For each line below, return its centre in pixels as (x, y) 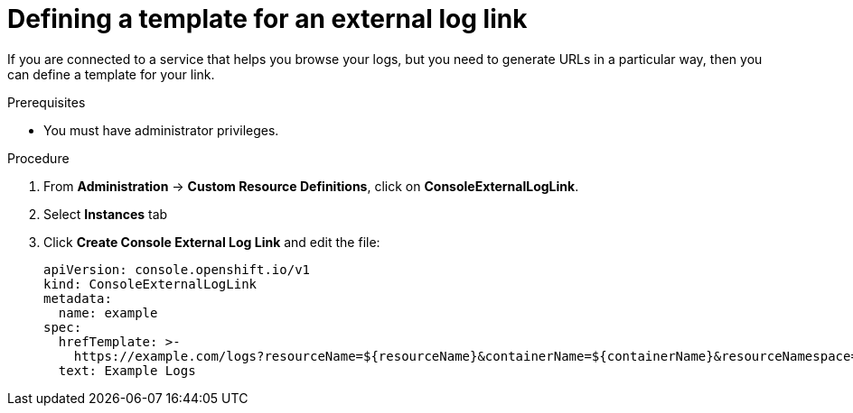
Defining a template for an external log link (267, 19)
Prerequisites (47, 102)
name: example (108, 312)
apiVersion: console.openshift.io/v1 (177, 269)
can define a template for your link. (111, 74)
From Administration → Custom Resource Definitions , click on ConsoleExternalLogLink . (311, 186)
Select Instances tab (106, 214)
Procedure (38, 158)
